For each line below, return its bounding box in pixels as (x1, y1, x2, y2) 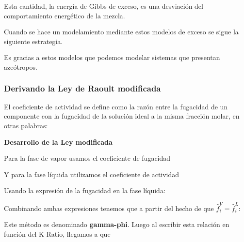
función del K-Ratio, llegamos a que (4, 228, 111, 239)
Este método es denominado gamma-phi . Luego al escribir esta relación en (4, 219, 229, 229)
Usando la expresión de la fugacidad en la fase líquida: (4, 185, 165, 196)
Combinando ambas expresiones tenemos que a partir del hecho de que (4, 203, 214, 213)
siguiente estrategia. (4, 36, 63, 46)
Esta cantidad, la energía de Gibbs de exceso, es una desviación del (4, 1, 203, 11)
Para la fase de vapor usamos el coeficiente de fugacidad (4, 153, 171, 163)
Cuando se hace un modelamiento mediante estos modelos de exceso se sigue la (4, 27, 239, 37)
